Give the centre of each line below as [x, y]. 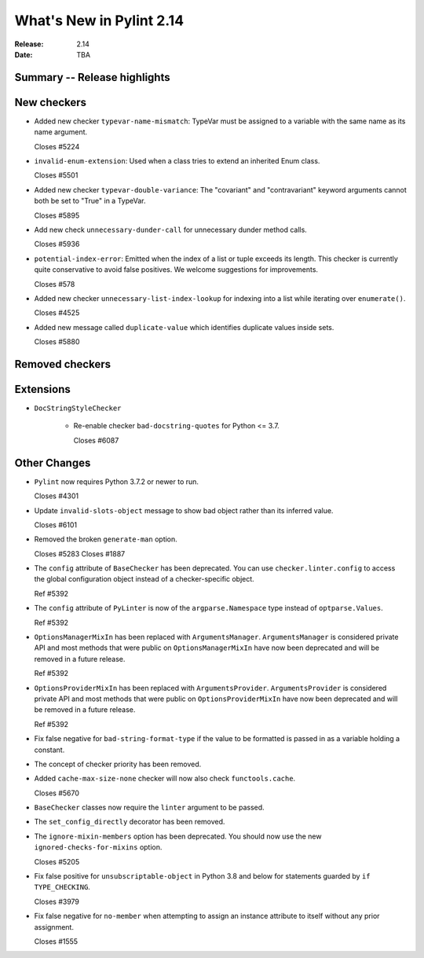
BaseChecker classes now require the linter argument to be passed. [149, 808]
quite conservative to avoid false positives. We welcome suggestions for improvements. [176, 270]
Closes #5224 [57, 146]
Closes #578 [55, 284]
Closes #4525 [57, 313]
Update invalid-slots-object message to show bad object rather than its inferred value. [184, 510]
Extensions [42, 389]
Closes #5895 [57, 215]
